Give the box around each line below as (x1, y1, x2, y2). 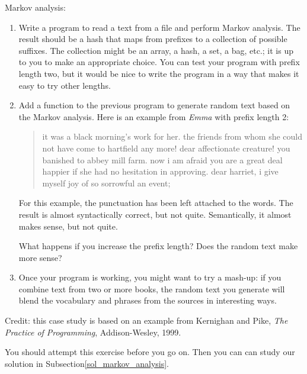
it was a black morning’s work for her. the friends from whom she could (42, 130, 303, 143)
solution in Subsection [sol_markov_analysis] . (5, 357, 169, 369)
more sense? (18, 251, 62, 263)
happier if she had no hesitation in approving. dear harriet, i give (42, 165, 279, 178)
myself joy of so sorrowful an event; (42, 176, 171, 189)
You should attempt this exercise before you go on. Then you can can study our (5, 346, 295, 358)
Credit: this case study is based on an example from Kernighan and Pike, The (5, 314, 288, 327)
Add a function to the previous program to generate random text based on (18, 99, 290, 111)
